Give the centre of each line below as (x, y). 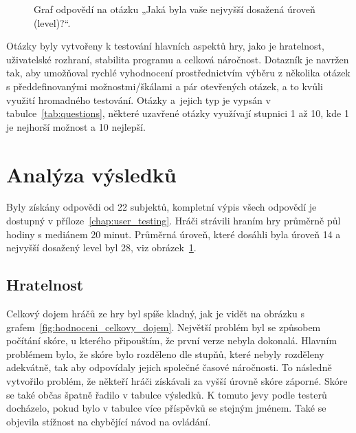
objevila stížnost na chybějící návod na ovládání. (109, 421)
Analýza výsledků (91, 174)
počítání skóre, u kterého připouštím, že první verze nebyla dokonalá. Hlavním (172, 340)
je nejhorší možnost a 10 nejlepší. (76, 126)
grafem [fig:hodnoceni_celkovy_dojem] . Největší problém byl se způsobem (164, 327)
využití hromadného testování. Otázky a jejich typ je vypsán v (138, 99)
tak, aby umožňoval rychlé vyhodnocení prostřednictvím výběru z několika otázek (178, 73)
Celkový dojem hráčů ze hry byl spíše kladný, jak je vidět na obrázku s (155, 314)
